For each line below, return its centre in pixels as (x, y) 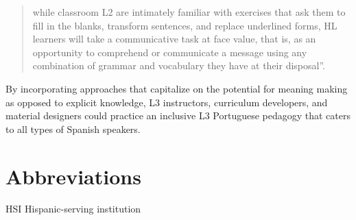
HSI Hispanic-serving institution (73, 209)
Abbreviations (73, 176)
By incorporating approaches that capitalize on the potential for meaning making (177, 88)
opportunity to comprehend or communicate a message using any (170, 52)
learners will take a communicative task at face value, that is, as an (174, 39)
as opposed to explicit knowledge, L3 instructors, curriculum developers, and (167, 102)
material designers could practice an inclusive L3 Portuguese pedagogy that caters (178, 115)
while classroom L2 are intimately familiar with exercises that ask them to (189, 12)
